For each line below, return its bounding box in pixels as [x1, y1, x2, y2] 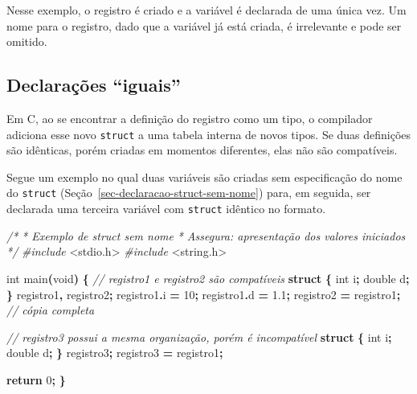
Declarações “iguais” [6, 72, 181, 97]
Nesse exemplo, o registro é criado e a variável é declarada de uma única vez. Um [6, 2, 407, 18]
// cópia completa [6, 302, 95, 318]
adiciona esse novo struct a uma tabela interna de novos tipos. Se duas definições [6, 125, 411, 142]
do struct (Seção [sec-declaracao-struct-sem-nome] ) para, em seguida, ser [6, 184, 371, 201]
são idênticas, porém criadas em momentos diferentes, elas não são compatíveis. [6, 142, 398, 158]
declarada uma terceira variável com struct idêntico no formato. [6, 200, 326, 217]
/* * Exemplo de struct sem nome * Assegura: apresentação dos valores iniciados [6, 227, 406, 244]
